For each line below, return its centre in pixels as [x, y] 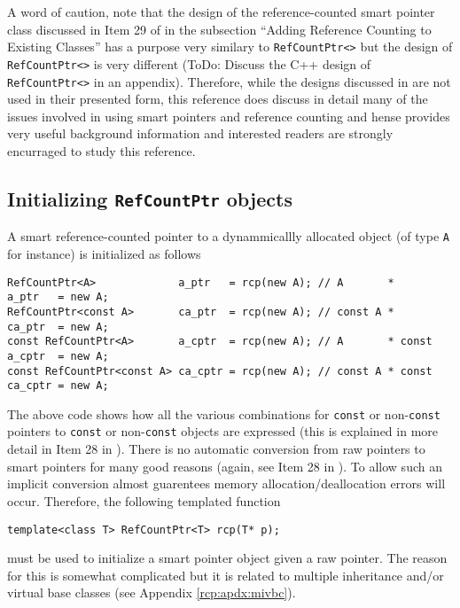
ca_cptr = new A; [58, 386]
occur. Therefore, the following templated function [144, 500]
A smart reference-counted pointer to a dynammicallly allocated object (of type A [228, 236]
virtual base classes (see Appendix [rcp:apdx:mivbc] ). [152, 592]
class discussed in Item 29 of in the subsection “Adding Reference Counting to [219, 29]
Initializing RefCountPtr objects [150, 198]
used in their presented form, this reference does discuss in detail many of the [218, 99]
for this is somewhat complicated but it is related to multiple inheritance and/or [226, 575]
